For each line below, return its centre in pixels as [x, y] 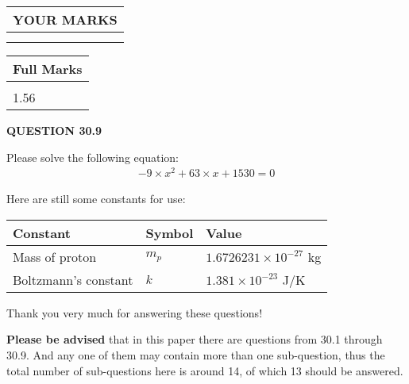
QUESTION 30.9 [54, 130]
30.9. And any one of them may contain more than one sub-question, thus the [196, 355]
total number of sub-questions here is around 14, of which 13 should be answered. [205, 370]
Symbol [170, 232]
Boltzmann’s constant [73, 279]
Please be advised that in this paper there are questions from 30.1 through [195, 339]
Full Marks [48, 69]
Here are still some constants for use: [96, 199]
